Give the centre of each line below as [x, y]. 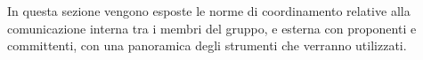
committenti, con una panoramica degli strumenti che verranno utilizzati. [207, 45]
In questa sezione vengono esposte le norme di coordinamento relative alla [209, 11]
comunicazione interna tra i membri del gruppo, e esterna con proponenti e [212, 28]
